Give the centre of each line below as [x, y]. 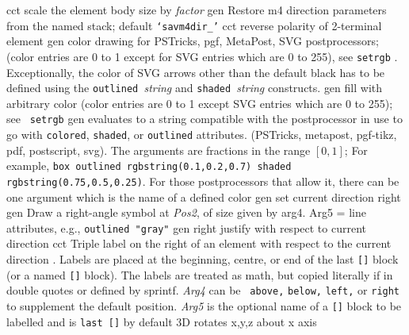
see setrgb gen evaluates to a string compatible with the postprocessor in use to [204, 119]
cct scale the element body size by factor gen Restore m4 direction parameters [197, 10]
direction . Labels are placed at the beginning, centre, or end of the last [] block [203, 259]
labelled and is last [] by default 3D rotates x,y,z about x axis [162, 321]
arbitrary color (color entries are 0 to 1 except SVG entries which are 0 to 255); [200, 103]
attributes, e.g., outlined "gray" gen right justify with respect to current [186, 227]
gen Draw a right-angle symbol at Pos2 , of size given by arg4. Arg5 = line [186, 212]
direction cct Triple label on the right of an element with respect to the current [199, 243]
